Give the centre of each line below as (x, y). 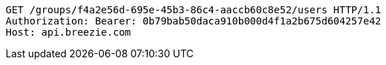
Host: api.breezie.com (69, 32)
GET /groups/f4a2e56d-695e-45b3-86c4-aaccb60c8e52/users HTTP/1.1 (194, 10)
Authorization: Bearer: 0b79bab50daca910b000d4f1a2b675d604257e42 (194, 21)
